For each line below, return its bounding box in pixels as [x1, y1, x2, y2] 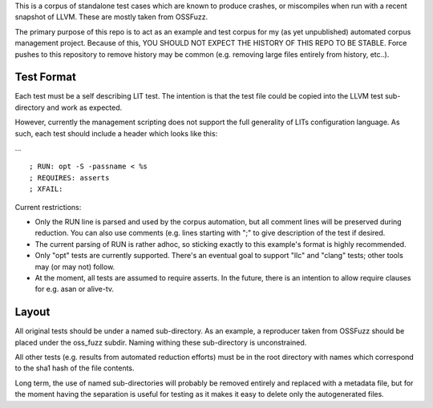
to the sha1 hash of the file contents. [14, 363, 136, 373]
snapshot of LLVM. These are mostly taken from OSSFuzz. [14, 12, 208, 22]
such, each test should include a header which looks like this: [14, 128, 218, 138]
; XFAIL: [29, 184, 63, 194]
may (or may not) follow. [34, 261, 115, 272]
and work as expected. [47, 103, 123, 112]
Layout [14, 305, 51, 319]
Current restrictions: [14, 202, 82, 212]
